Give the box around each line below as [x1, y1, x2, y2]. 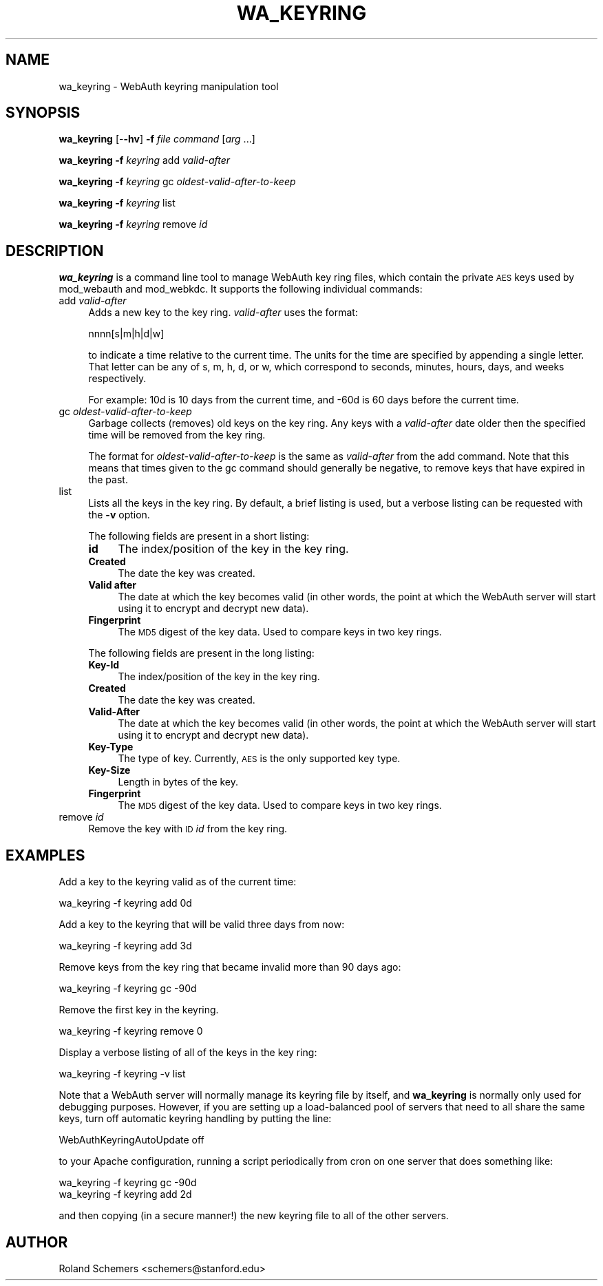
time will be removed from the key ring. [88, 429, 266, 441]
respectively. [88, 372, 147, 385]
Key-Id [88, 659, 120, 671]
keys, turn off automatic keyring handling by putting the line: [59, 1113, 332, 1125]
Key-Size [88, 764, 131, 777]
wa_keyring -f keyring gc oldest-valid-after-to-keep [59, 176, 296, 188]
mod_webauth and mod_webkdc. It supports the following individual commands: [59, 283, 423, 295]
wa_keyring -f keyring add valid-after [59, 154, 231, 167]
